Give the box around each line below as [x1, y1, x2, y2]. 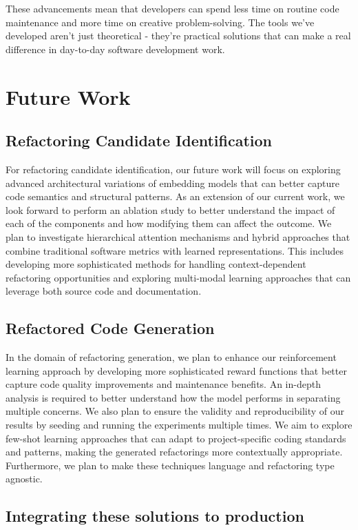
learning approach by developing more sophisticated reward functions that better [6, 363, 347, 377]
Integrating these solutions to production [6, 505, 304, 527]
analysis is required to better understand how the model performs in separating [6, 390, 341, 404]
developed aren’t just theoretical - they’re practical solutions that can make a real [6, 28, 351, 43]
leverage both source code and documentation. [6, 284, 202, 298]
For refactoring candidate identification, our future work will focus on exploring [6, 161, 341, 176]
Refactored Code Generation [6, 317, 215, 339]
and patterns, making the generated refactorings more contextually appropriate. [6, 444, 343, 459]
